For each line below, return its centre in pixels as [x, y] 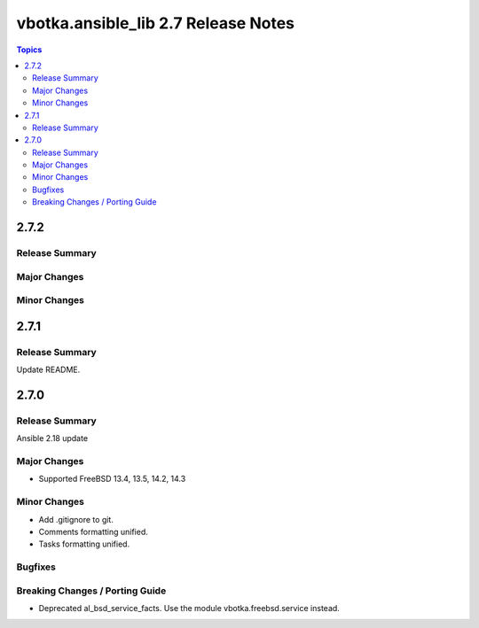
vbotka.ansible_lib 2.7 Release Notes [156, 23]
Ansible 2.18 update [52, 438]
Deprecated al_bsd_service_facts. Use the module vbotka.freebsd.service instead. [189, 609]
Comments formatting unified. [93, 531]
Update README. [48, 370]
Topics [29, 50]
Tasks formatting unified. [84, 544]
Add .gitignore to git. [76, 519]
